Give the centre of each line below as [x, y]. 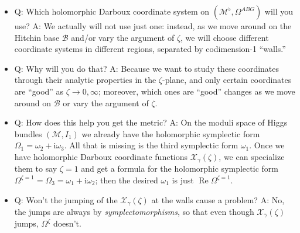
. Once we [267, 145]
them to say [36, 168]
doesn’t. [67, 223]
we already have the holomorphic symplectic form [171, 133]
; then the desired [127, 180]
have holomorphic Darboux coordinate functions [101, 156]
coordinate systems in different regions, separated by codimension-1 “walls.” [150, 49]
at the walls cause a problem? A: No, [218, 199]
